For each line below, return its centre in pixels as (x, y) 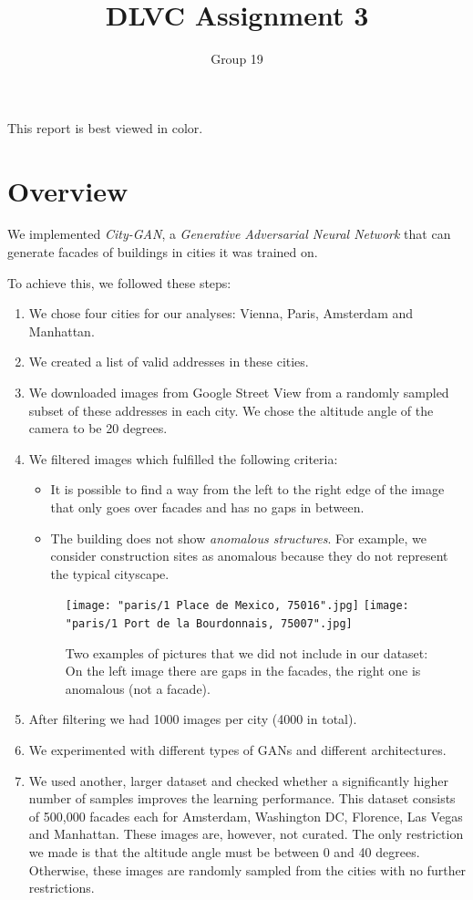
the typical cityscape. (110, 573)
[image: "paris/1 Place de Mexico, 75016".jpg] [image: (237, 606)
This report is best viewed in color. (105, 127)
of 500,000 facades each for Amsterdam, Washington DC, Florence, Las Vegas (246, 816)
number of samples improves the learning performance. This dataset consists (242, 798)
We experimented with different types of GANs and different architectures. (237, 750)
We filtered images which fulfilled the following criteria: (183, 458)
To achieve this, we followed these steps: (119, 282)
